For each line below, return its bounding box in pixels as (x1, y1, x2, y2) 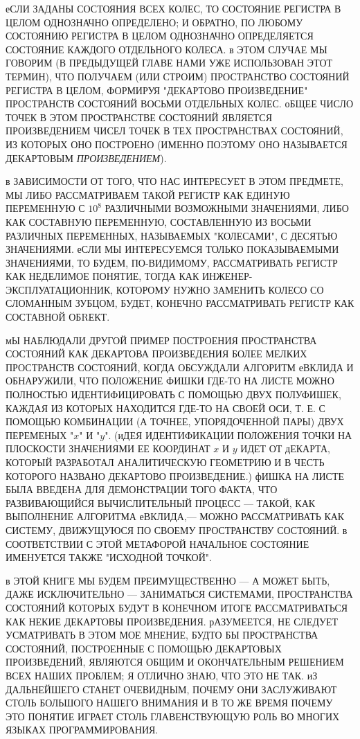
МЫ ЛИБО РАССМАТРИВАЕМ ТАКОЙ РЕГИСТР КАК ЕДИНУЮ (6, 187, 290, 202)
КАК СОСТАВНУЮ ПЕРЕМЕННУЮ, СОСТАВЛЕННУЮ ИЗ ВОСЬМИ (6, 214, 312, 229)
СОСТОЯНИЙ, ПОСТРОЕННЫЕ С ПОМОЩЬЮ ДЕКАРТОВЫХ (6, 641, 282, 655)
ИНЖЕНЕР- (201, 269, 253, 283)
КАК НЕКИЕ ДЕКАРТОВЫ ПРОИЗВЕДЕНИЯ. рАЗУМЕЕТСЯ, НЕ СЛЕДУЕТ (6, 614, 339, 628)
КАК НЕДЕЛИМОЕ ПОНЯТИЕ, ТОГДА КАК (6, 269, 199, 283)
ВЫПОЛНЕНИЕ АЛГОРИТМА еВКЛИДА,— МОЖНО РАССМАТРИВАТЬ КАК (6, 509, 345, 524)
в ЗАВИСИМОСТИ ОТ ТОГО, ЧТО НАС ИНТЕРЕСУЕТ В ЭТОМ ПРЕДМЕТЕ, (6, 174, 343, 188)
